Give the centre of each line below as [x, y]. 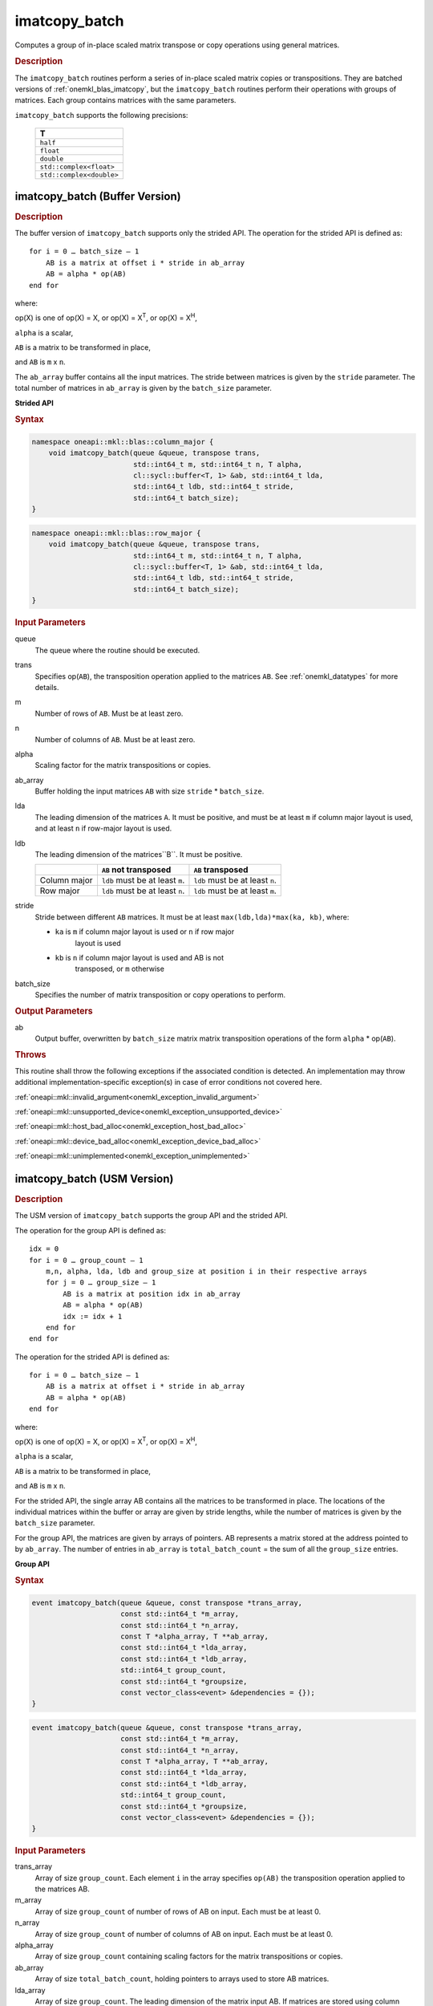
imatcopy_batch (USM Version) [94, 1179]
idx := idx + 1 [93, 1316]
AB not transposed [136, 870]
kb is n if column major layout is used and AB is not [140, 957]
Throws [30, 1054]
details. [47, 687]
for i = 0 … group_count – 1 [86, 1260]
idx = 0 [44, 1249]
